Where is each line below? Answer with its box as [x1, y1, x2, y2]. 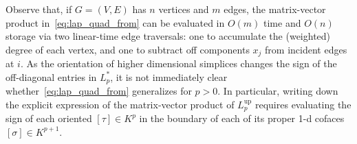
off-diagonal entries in [6, 69, 97, 84]
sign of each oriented [6, 111, 92, 125]
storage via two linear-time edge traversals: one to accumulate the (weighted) [6, 29, 331, 43]
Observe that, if [6, 2, 72, 16]
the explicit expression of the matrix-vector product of [6, 97, 235, 111]
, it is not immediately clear [110, 69, 228, 84]
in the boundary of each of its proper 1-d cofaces [139, 111, 345, 125]
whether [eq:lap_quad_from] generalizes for [6, 84, 192, 98]
